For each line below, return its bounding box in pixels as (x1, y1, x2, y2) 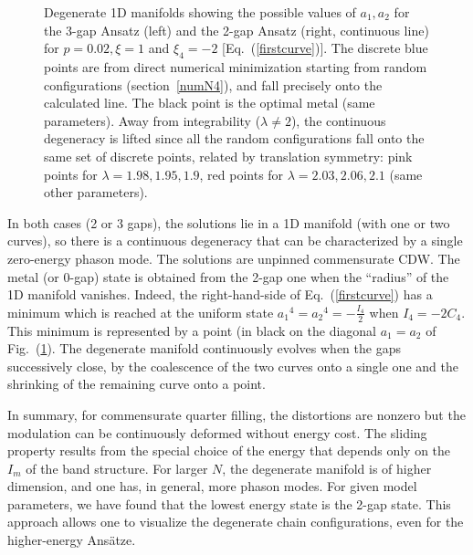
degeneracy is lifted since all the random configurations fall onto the (44, 129, 425, 148)
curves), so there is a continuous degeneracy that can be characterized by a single (7, 231, 463, 250)
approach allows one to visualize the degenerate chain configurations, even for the (7, 512, 464, 531)
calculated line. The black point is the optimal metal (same (44, 93, 375, 112)
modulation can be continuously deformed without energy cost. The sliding (7, 423, 427, 442)
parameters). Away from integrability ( (44, 110, 261, 130)
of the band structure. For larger (26, 458, 208, 477)
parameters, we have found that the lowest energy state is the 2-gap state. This (7, 494, 451, 513)
